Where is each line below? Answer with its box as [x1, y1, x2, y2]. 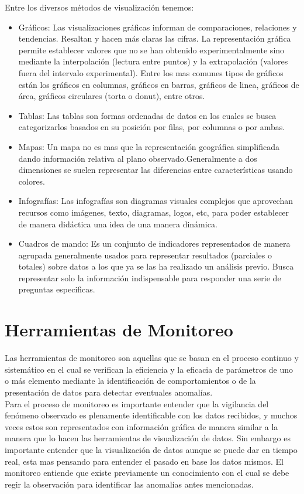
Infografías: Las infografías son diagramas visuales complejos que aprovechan [18, 195, 293, 207]
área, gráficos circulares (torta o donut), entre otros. [18, 90, 205, 102]
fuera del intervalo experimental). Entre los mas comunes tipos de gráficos [18, 66, 284, 79]
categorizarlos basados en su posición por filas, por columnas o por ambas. [18, 121, 285, 133]
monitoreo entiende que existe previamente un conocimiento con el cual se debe [5, 466, 289, 479]
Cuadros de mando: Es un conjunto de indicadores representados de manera [18, 237, 291, 250]
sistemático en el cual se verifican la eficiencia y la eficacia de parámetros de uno [5, 363, 293, 375]
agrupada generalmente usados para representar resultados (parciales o [18, 248, 272, 261]
